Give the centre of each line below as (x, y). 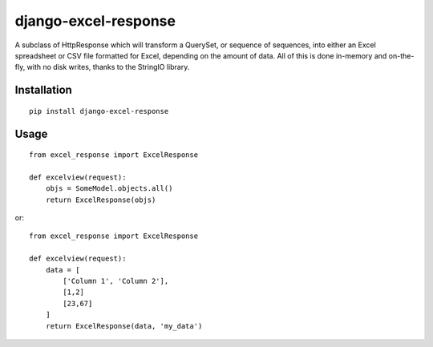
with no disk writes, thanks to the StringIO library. (108, 67)
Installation (43, 90)
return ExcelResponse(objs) (101, 200)
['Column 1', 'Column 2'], (116, 281)
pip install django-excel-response (99, 111)
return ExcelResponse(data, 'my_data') (124, 326)
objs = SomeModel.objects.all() (109, 189)
